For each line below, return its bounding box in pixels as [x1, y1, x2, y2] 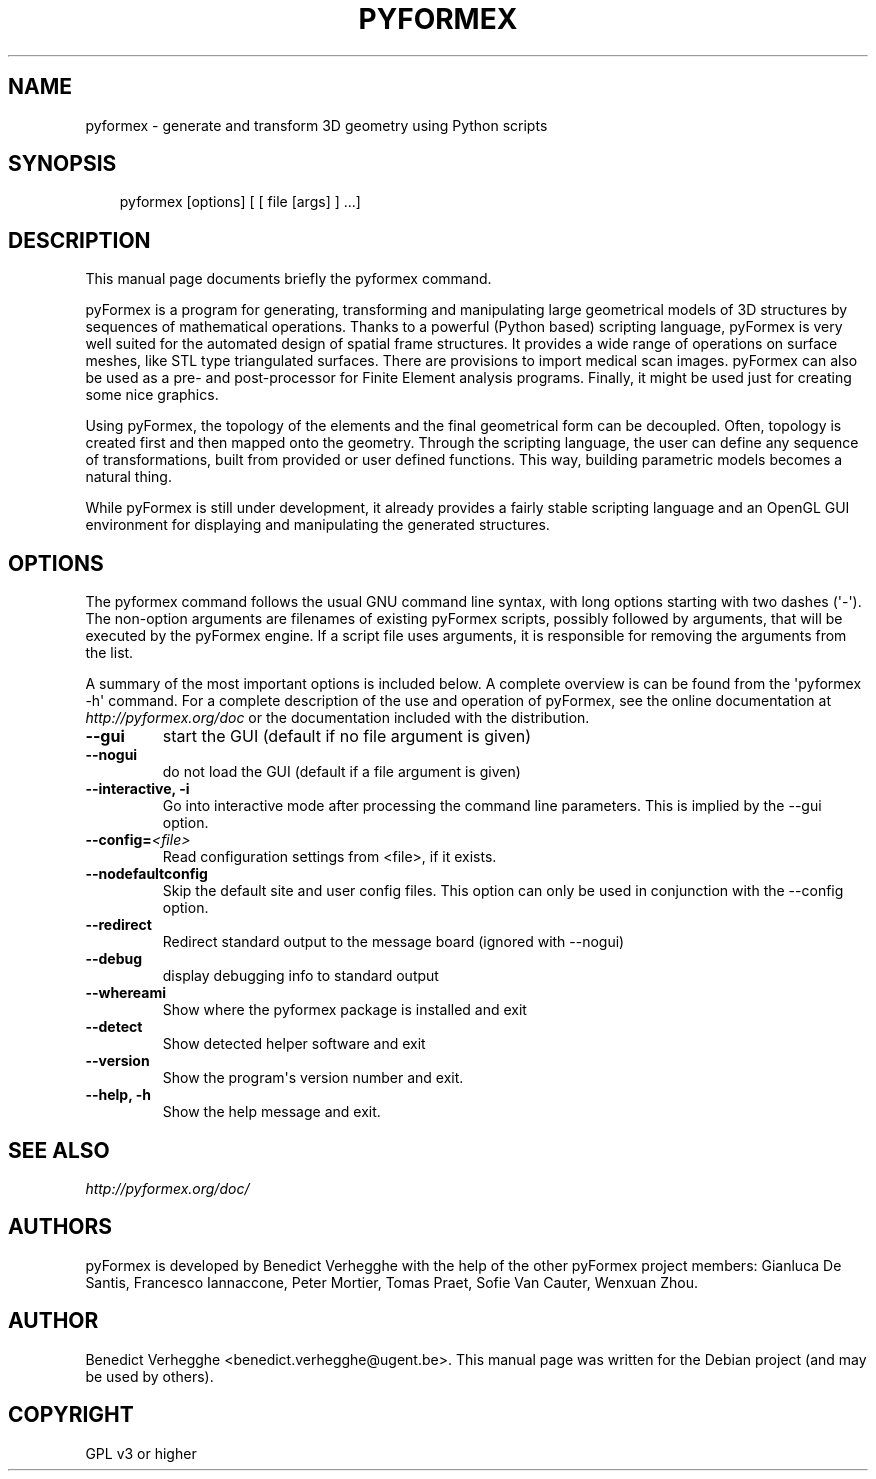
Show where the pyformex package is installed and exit [162, 1001, 527, 1019]
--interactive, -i [85, 780, 190, 798]
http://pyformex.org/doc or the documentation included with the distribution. [85, 709, 590, 727]
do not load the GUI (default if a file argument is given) [162, 763, 521, 781]
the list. [85, 644, 134, 662]
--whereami [85, 984, 166, 1002]
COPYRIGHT [8, 1402, 134, 1428]
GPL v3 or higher [85, 1444, 197, 1462]
